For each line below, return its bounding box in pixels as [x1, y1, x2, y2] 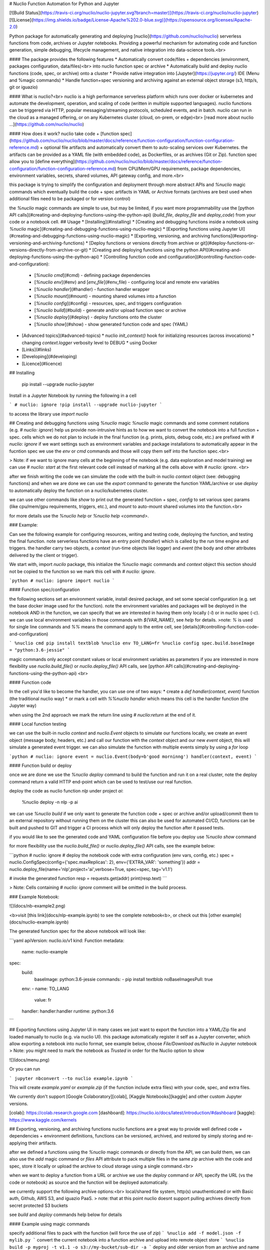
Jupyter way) [9, 702, 37, 708]
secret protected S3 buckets [9, 1202, 68, 1208]
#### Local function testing [9, 720, 67, 727]
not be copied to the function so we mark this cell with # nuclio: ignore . [9, 568, 156, 574]
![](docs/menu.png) [9, 1056, 50, 1062]
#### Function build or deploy [9, 762, 72, 768]
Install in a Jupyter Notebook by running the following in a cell [9, 392, 137, 398]
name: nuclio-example [21, 949, 68, 955]
